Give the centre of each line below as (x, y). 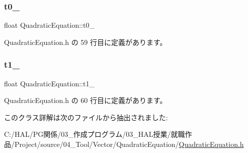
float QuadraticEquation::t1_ (49, 83)
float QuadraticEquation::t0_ (49, 25)
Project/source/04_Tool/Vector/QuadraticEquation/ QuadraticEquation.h (129, 144)
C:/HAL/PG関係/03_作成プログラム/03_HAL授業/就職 (95, 134)
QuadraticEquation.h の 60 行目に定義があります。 (86, 100)
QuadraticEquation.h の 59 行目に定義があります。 (86, 42)
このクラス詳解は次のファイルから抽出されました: (86, 117)
